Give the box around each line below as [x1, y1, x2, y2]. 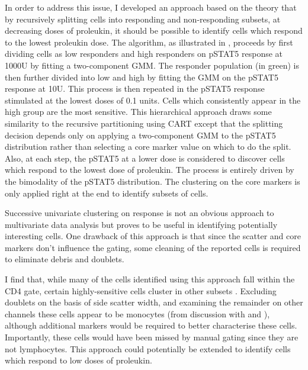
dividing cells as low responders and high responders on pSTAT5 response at [5, 47, 283, 60]
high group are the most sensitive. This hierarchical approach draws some [5, 105, 272, 118]
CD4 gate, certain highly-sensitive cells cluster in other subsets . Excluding [5, 284, 277, 297]
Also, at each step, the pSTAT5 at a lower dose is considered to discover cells [5, 152, 285, 164]
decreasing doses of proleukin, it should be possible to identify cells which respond [5, 24, 303, 37]
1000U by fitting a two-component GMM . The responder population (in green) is [5, 59, 300, 71]
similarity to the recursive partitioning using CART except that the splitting [5, 117, 283, 129]
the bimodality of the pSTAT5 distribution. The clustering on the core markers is [5, 175, 300, 187]
